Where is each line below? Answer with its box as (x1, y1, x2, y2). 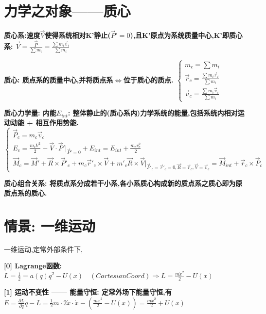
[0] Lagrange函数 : (4, 260, 62, 270)
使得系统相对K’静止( (45, 30, 111, 40)
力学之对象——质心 (4, 1, 131, 21)
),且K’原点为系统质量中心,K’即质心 (130, 30, 243, 40)
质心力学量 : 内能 (4, 108, 56, 118)
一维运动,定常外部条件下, (4, 244, 83, 254)
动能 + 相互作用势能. (10, 117, 79, 127)
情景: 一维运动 (4, 216, 95, 236)
